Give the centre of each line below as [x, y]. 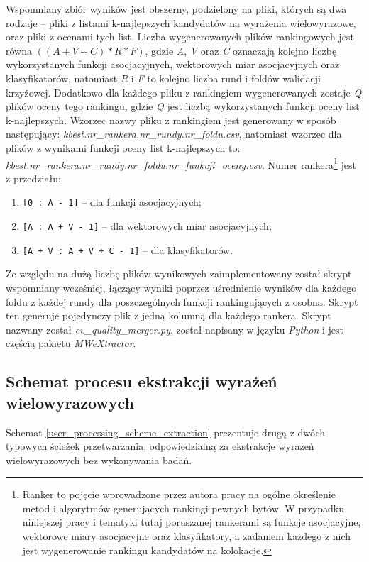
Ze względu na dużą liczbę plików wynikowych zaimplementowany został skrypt [179, 274]
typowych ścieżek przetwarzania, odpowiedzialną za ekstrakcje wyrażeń [160, 446]
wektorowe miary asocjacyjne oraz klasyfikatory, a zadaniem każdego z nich [187, 536]
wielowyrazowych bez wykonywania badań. [99, 459]
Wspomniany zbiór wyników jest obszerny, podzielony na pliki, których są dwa [176, 9]
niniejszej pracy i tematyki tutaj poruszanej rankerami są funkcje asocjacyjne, [192, 522]
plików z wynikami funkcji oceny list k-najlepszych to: [123, 147]
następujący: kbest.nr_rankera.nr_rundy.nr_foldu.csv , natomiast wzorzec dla [174, 134]
